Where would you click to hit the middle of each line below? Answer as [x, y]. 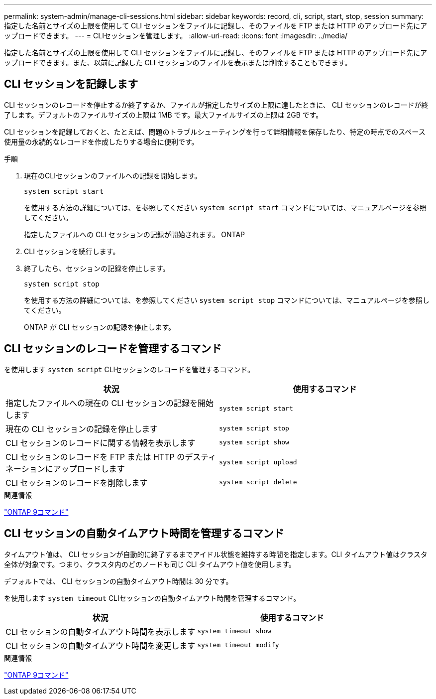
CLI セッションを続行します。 [72, 251]
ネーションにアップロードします [65, 469]
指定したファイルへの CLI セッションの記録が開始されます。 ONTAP [135, 234]
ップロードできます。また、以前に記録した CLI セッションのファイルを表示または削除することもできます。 [178, 63]
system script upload [258, 462]
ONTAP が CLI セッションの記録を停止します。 [100, 327]
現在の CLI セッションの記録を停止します [82, 429]
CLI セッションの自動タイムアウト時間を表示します [101, 631]
